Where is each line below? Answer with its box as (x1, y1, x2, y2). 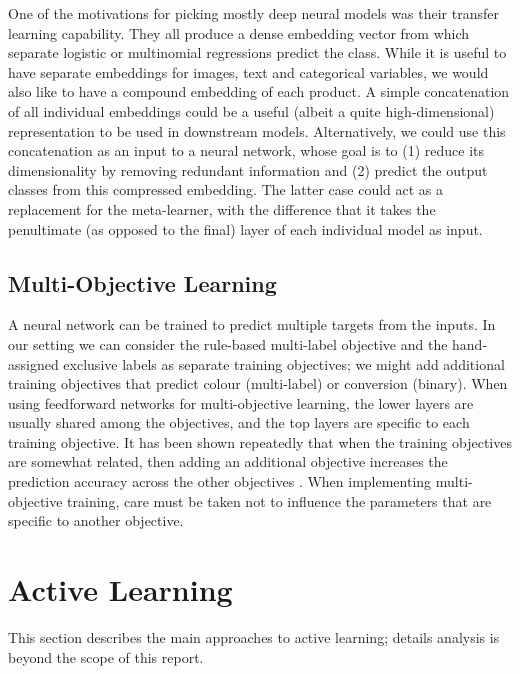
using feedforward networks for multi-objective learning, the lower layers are (8, 392, 474, 413)
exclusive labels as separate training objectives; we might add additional (63, 353, 505, 374)
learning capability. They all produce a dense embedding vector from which (8, 22, 470, 43)
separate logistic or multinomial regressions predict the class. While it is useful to (8, 42, 507, 63)
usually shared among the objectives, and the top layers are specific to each (8, 412, 470, 433)
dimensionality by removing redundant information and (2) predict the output (8, 159, 488, 180)
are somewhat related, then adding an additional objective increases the (8, 451, 448, 472)
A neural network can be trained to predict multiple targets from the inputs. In (8, 314, 496, 335)
